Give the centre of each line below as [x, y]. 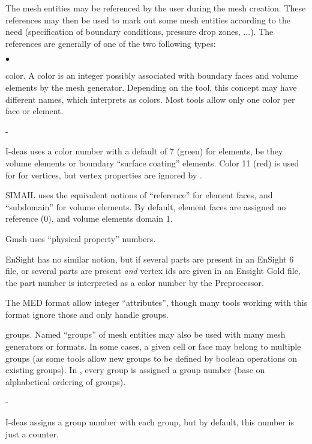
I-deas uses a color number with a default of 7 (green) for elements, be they [144, 151]
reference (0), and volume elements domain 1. [89, 218]
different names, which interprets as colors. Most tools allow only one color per [150, 99]
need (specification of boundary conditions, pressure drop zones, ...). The [139, 32]
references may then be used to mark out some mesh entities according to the [148, 20]
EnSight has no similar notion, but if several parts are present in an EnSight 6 [150, 259]
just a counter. [32, 433]
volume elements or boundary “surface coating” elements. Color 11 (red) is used [152, 163]
